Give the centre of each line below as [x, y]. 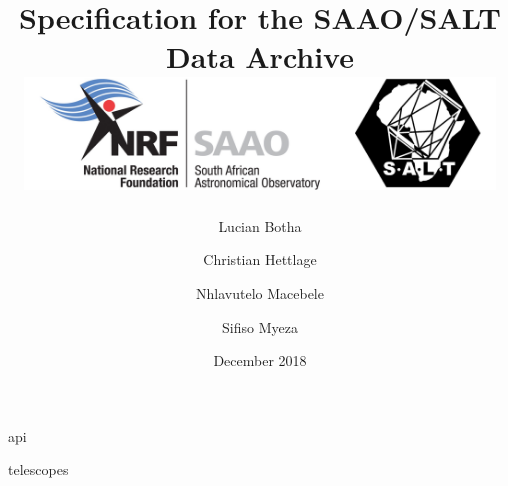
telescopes [38, 469]
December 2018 [260, 360]
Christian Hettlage [260, 259]
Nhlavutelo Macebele [260, 293]
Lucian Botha [260, 225]
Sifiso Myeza [260, 326]
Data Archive [260, 56]
